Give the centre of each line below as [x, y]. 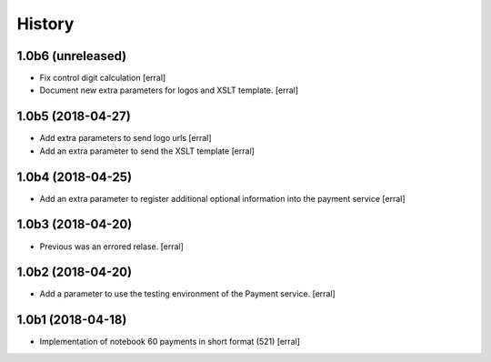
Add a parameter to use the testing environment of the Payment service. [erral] [187, 294]
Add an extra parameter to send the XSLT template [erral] [147, 151]
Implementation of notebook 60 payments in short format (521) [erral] [170, 342]
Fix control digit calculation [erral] [103, 78]
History [45, 24]
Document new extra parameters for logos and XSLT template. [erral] [169, 90]
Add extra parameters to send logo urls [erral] [126, 138]
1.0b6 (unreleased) [72, 56]
